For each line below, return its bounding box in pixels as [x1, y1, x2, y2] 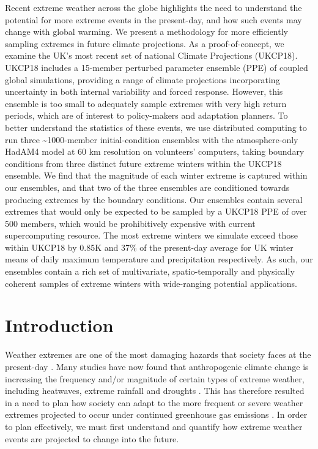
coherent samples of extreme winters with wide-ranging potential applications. [5, 276, 298, 289]
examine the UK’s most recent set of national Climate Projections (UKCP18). [5, 49, 298, 62]
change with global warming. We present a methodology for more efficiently [5, 25, 288, 38]
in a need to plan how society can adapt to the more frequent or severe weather [5, 396, 303, 409]
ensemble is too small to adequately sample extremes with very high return [5, 97, 287, 109]
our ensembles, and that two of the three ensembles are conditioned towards [5, 180, 290, 193]
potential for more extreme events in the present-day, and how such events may [5, 13, 302, 26]
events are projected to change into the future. [5, 432, 179, 445]
